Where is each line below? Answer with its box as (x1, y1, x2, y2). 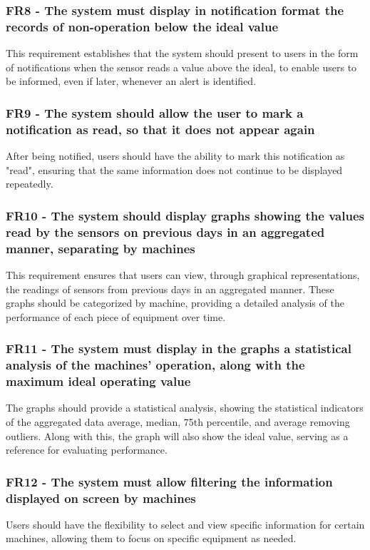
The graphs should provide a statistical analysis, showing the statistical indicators (6, 400, 364, 415)
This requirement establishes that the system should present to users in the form (6, 46, 359, 61)
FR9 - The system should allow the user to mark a (6, 103, 304, 121)
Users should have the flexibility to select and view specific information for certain (6, 516, 365, 531)
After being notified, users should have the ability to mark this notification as (6, 148, 345, 163)
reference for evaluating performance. (6, 442, 168, 457)
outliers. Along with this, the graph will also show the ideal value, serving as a (6, 428, 349, 443)
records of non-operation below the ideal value (6, 17, 279, 35)
